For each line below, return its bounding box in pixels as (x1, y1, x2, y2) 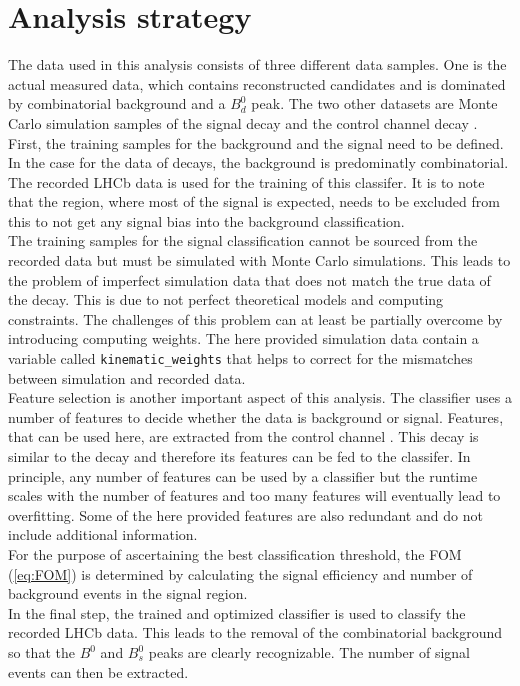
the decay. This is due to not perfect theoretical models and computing (8, 289, 444, 310)
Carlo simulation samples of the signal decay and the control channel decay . (8, 112, 478, 133)
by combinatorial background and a (8, 93, 226, 114)
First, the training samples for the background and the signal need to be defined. (8, 132, 504, 153)
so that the (8, 642, 75, 662)
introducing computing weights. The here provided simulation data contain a (8, 328, 479, 349)
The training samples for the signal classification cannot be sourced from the (8, 230, 478, 251)
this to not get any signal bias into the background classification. (8, 210, 405, 231)
